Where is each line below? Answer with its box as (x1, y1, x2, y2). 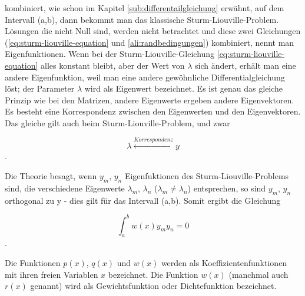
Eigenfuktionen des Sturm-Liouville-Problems (124, 169, 289, 181)
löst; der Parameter (5, 82, 75, 95)
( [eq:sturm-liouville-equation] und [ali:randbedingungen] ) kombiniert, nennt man (5, 36, 294, 48)
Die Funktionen (5, 257, 61, 268)
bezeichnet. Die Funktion (108, 268, 198, 280)
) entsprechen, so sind (187, 181, 266, 194)
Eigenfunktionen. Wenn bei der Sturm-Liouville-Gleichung (5, 48, 215, 60)
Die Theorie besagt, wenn (5, 169, 97, 181)
